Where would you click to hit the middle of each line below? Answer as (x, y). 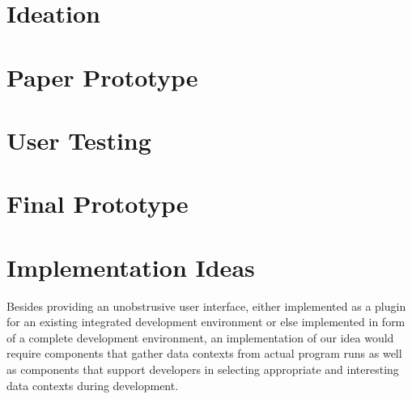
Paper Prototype (102, 76)
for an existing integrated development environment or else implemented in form (206, 322)
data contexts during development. (93, 385)
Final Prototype (98, 204)
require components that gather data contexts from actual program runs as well (204, 353)
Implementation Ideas (131, 267)
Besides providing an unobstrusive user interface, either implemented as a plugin (206, 306)
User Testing (79, 140)
